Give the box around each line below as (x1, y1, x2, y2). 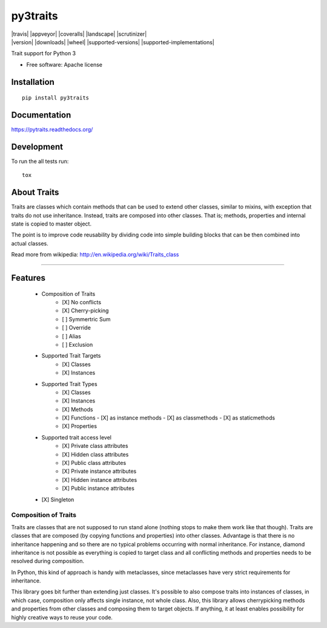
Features (11, 273, 45, 283)
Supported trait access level (41, 433, 112, 441)
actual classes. (11, 239, 48, 247)
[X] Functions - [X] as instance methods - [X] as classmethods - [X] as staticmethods (62, 414, 276, 421)
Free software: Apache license (26, 61, 103, 68)
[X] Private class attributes (62, 443, 128, 450)
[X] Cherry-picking (62, 307, 109, 315)
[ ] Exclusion (62, 341, 93, 348)
